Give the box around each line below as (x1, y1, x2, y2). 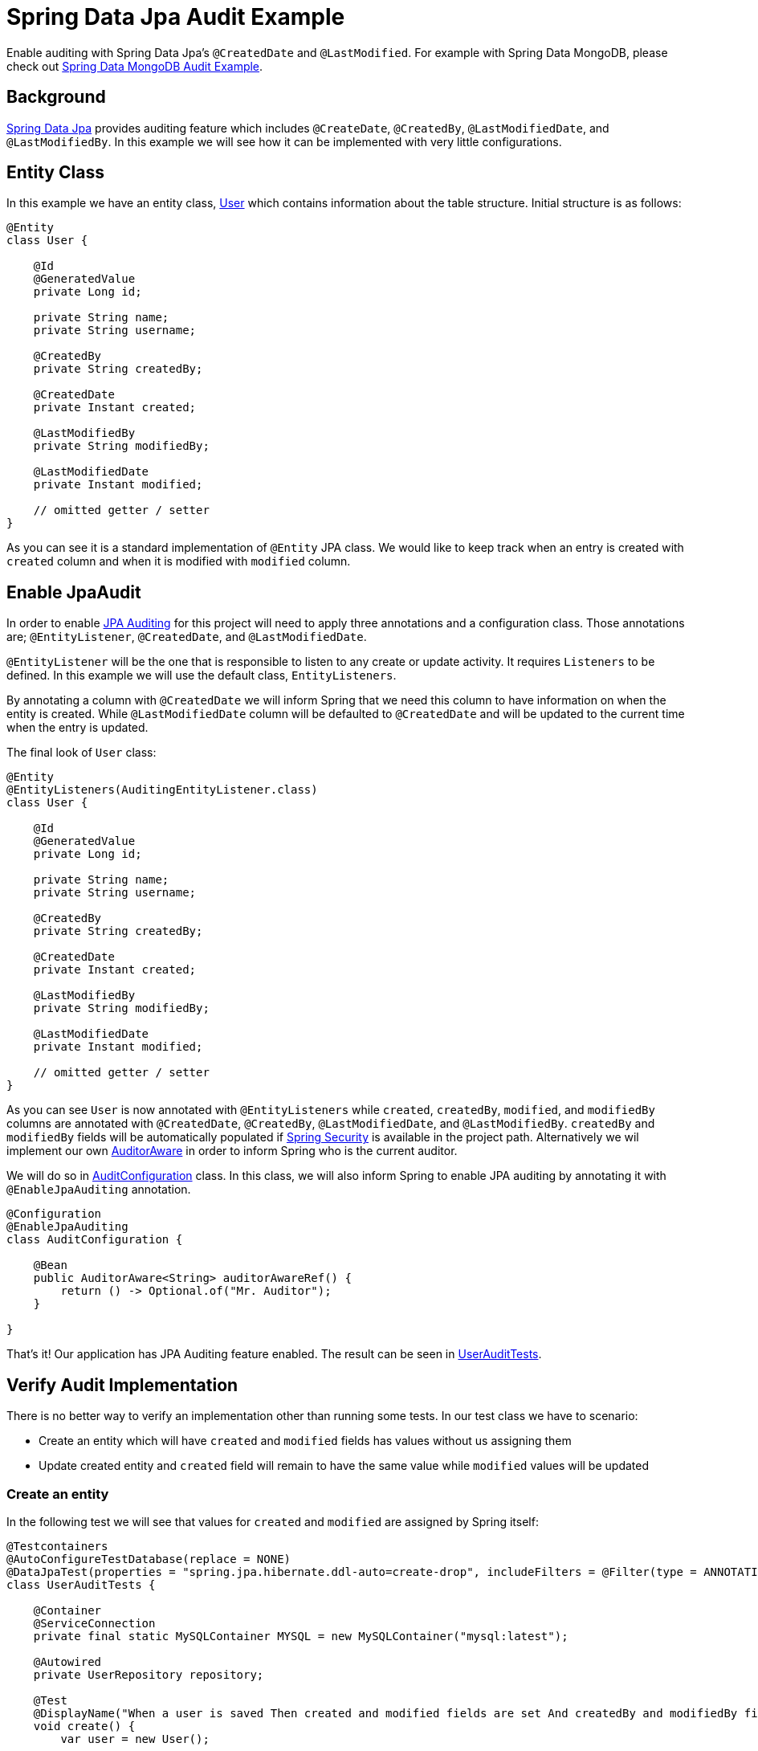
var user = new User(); (60, 1732, 210, 1745)
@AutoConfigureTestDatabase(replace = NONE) (6, 1552, 291, 1565)
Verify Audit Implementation (6, 1374, 238, 1395)
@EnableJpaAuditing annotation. (6, 1182, 191, 1197)
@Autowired (33, 1655, 102, 1668)
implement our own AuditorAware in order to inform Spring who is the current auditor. (6, 1144, 458, 1158)
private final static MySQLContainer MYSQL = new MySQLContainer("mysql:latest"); (33, 1629, 568, 1643)
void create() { (33, 1719, 136, 1733)
